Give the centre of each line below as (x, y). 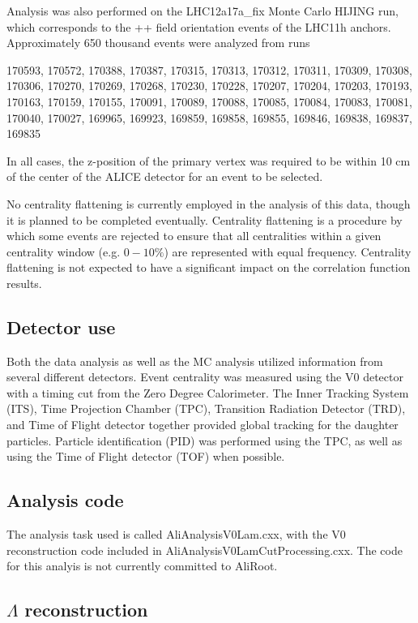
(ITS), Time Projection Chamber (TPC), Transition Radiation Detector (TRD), (206, 408)
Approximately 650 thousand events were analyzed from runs (158, 43)
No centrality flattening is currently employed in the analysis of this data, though (209, 203)
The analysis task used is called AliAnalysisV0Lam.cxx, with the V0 (176, 534)
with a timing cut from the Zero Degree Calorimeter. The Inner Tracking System (208, 392)
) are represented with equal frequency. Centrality (288, 251)
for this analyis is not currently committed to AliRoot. (142, 566)
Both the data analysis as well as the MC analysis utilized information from (195, 361)
